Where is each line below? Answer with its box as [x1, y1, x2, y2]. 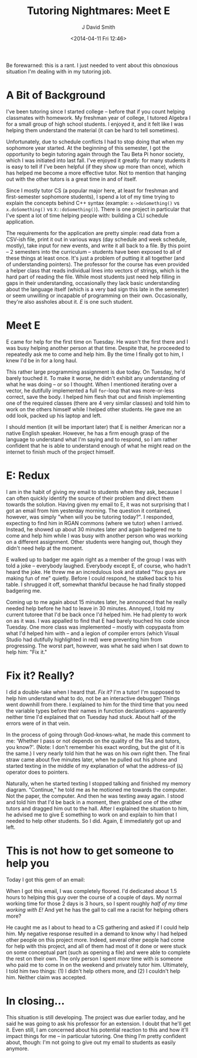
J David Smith [81, 23, 116, 31]
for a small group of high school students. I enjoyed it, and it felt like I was [6, 120, 184, 127]
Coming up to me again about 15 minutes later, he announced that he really [6, 598, 187, 606]
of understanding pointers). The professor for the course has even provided [6, 260, 189, 268]
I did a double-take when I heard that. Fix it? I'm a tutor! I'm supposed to [6, 688, 181, 696]
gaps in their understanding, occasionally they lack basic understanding [6, 279, 180, 286]
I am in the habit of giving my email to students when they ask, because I [6, 488, 182, 495]
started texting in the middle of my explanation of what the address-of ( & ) [6, 762, 184, 769]
